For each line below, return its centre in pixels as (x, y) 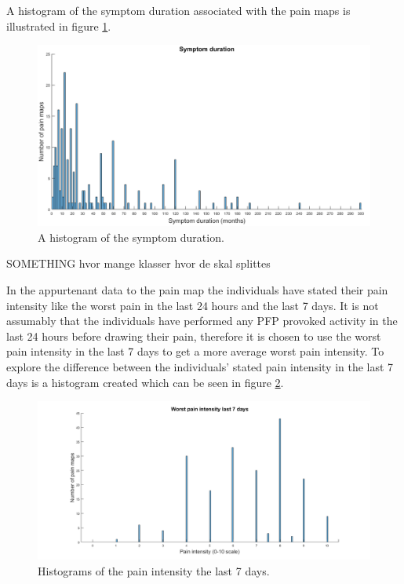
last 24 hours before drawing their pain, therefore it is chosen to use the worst (194, 336)
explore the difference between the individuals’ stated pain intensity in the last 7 (200, 366)
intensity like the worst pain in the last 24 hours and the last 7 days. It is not (193, 305)
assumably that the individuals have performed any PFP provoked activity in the (202, 321)
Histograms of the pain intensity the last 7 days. (154, 570)
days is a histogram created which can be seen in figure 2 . (145, 382)
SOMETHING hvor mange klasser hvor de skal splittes (138, 263)
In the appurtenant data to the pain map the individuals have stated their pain (197, 290)
